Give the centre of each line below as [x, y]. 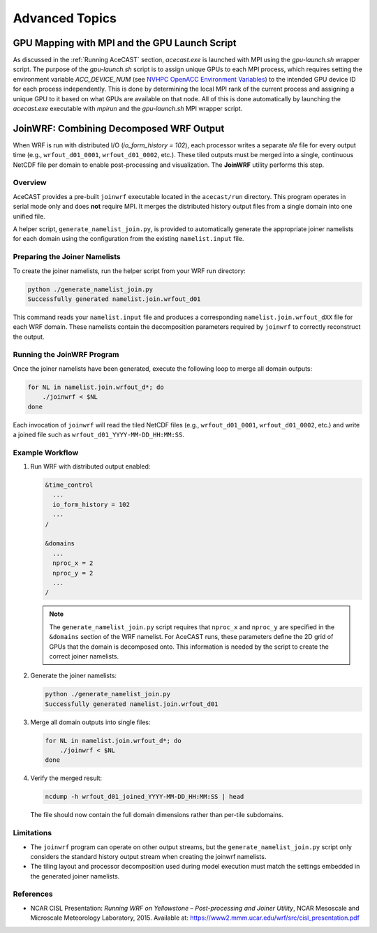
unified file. [29, 216]
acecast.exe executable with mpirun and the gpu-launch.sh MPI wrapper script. [128, 109]
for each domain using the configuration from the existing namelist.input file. [128, 239]
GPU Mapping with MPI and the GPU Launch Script [125, 43]
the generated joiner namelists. [75, 876]
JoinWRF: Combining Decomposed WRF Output [119, 128]
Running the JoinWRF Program [66, 355]
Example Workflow [46, 453]
